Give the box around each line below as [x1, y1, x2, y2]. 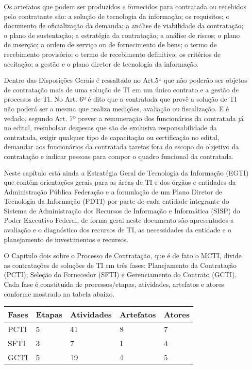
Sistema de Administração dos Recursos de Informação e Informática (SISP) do [4, 205, 240, 215]
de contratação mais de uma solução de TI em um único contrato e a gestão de [4, 84, 239, 94]
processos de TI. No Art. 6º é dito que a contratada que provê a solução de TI [4, 94, 237, 104]
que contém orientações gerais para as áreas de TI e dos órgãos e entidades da [4, 177, 236, 187]
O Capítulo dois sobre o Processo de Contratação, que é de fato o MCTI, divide [4, 250, 242, 261]
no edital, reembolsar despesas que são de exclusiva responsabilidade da [4, 123, 217, 133]
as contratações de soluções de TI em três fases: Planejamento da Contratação [4, 260, 237, 270]
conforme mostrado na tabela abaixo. [4, 288, 115, 299]
